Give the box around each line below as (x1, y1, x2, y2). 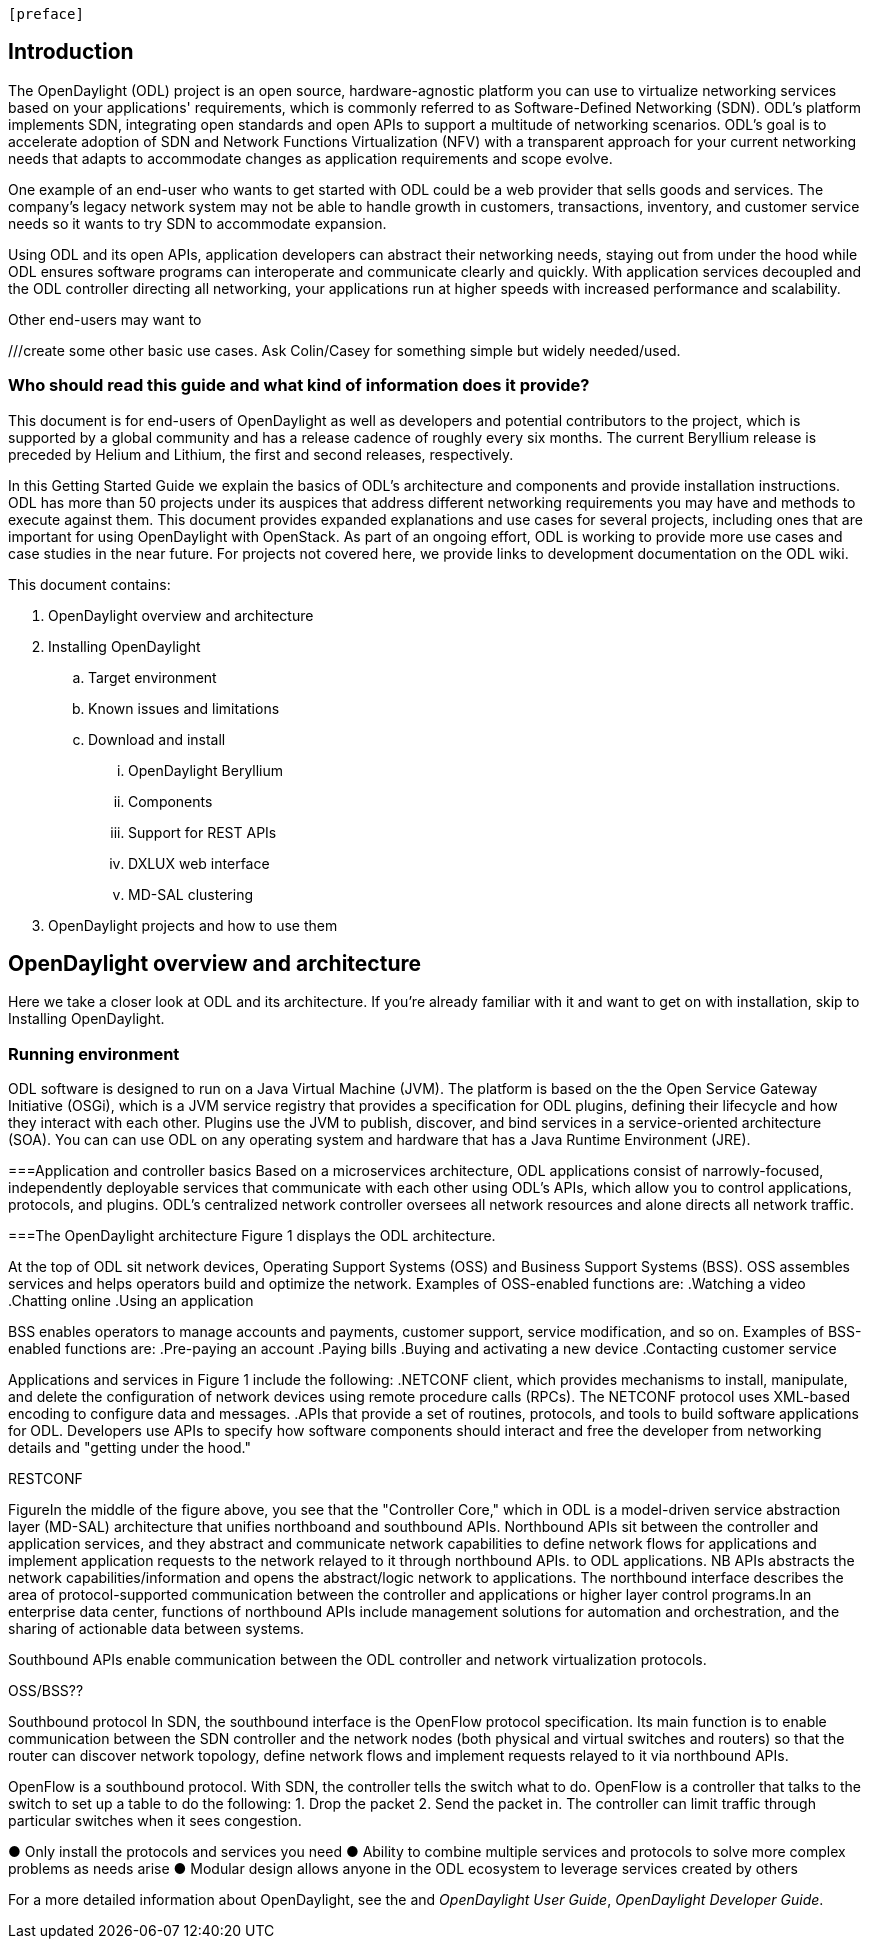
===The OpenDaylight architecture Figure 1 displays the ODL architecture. (8, 1227, 496, 1245)
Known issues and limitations (88, 699, 280, 717)
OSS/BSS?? (8, 1682, 84, 1700)
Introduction (8, 39, 134, 65)
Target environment (88, 668, 217, 686)
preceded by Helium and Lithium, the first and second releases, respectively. (8, 445, 514, 463)
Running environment (8, 1043, 180, 1064)
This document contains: (8, 575, 171, 593)
